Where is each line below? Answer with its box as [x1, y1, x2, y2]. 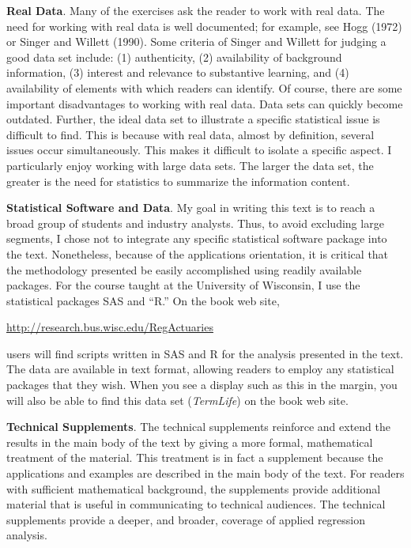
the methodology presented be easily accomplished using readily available [6, 261, 362, 278]
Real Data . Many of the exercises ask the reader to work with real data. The [6, 2, 385, 18]
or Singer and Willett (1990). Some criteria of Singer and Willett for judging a [6, 33, 386, 50]
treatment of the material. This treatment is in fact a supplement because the [6, 449, 383, 466]
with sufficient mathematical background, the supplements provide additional [6, 480, 381, 497]
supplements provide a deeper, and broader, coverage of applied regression [6, 511, 366, 527]
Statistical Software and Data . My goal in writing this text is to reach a [6, 199, 375, 216]
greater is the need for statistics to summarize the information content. [6, 172, 350, 189]
